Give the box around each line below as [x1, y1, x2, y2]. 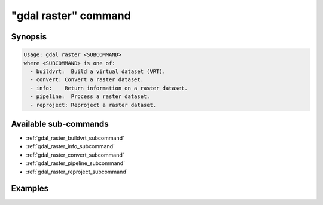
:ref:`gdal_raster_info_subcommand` [26, 143, 115, 150]
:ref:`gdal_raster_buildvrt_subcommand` [26, 134, 125, 142]
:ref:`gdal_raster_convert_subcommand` [26, 151, 125, 158]
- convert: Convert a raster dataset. [30, 77, 144, 83]
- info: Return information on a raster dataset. [30, 84, 188, 91]
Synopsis [11, 32, 47, 42]
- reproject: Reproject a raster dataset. [30, 102, 157, 108]
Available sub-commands [11, 118, 109, 128]
